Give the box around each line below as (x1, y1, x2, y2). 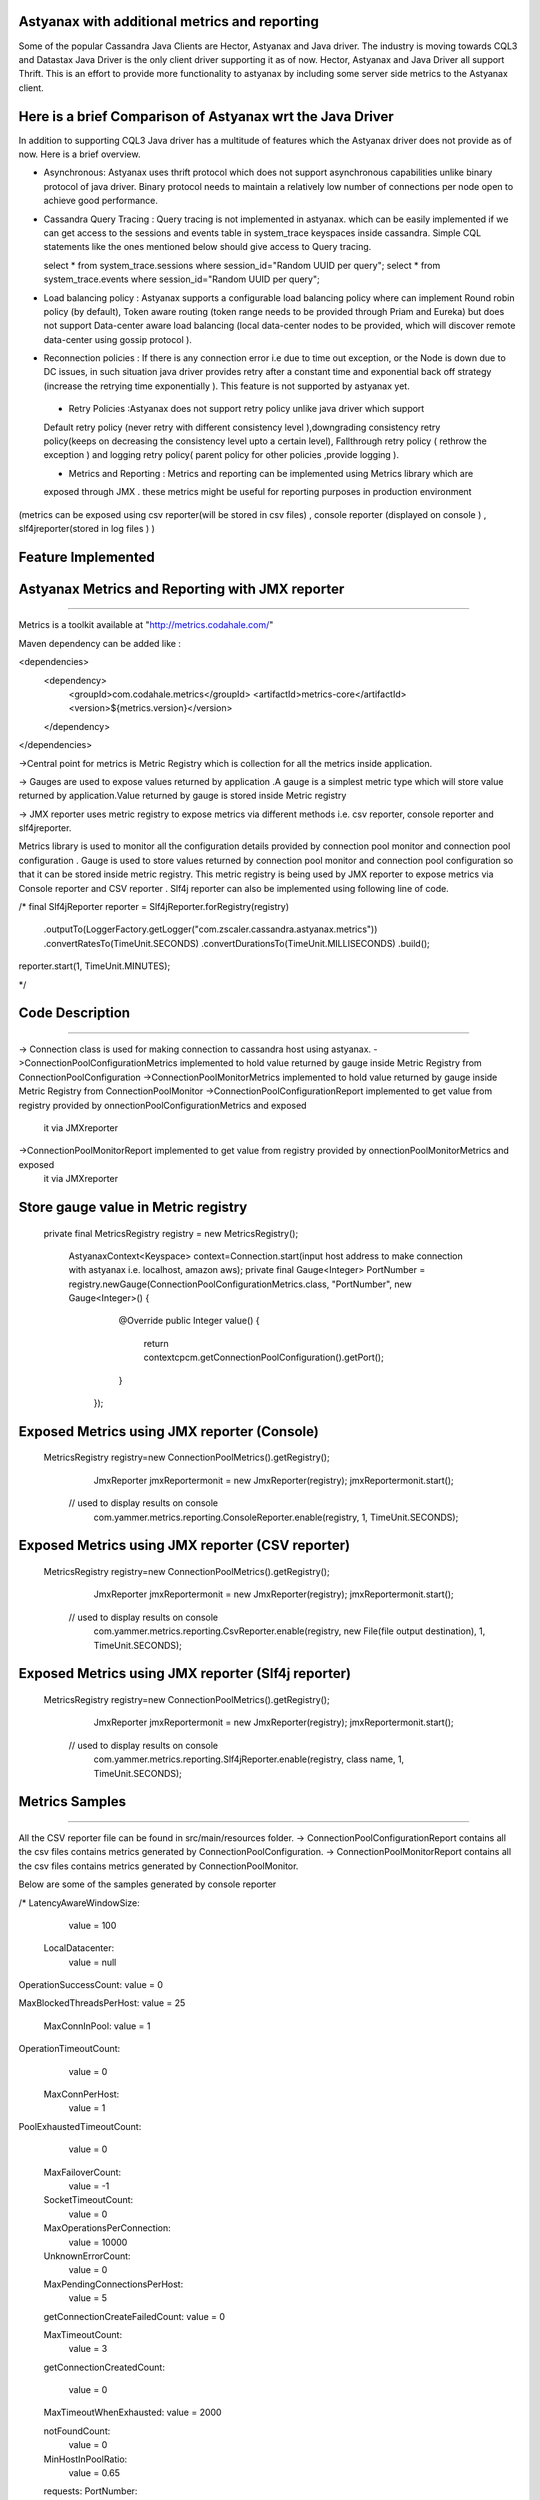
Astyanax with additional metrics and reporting (18, 13, 319, 30)
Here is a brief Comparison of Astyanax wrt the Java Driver (18, 108, 394, 125)
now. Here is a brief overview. (18, 148, 141, 160)
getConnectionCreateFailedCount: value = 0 (43, 2310, 225, 2322)
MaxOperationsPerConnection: (43, 2222, 172, 2234)
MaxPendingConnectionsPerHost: (43, 2278, 184, 2290)
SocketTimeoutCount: (43, 2194, 134, 2206)
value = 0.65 (68, 2467, 120, 2479)
